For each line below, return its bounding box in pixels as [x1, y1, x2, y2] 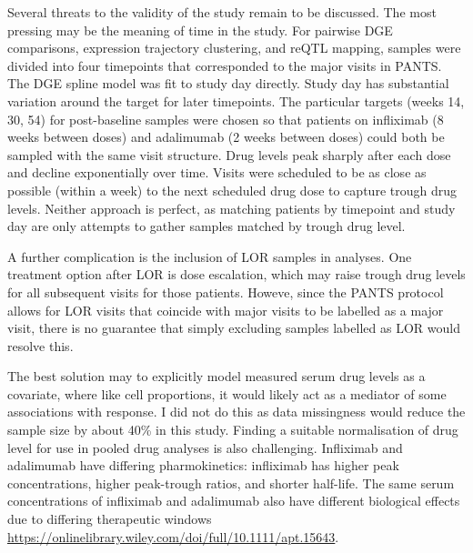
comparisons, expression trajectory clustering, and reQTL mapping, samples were [7, 38, 461, 57]
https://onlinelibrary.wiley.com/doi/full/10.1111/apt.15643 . [7, 527, 339, 546]
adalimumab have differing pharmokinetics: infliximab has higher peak [7, 456, 399, 475]
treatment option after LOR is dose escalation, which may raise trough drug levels [7, 265, 466, 284]
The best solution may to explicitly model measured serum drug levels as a [7, 367, 426, 386]
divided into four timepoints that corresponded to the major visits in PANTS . [7, 55, 442, 75]
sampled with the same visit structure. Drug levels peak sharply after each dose [7, 145, 451, 164]
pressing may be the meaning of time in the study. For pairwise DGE [7, 20, 393, 39]
